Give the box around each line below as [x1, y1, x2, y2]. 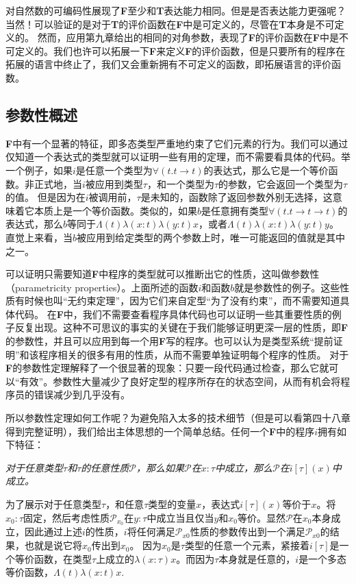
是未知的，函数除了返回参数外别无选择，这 [140, 190, 333, 204]
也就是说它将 [24, 538, 82, 552]
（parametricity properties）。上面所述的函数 [5, 280, 199, 294]
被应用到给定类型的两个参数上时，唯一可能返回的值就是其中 [77, 230, 346, 244]
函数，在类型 [34, 551, 92, 565]
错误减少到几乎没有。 [34, 387, 130, 402]
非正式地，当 [24, 176, 82, 191]
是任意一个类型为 [75, 162, 153, 177]
